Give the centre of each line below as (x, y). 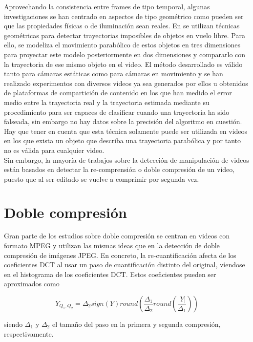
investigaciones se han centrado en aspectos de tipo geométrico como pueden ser (124, 16)
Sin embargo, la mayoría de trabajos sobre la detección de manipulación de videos (126, 160)
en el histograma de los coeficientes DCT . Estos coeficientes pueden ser (110, 274)
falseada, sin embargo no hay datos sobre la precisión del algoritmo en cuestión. (123, 121)
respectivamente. (29, 333)
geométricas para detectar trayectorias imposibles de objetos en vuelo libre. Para (125, 35)
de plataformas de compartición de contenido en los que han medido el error (118, 93)
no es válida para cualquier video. (54, 150)
